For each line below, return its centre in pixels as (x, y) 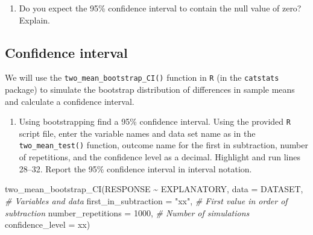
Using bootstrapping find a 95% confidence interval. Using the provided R (155, 121)
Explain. (34, 20)
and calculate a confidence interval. (70, 101)
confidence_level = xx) (48, 224)
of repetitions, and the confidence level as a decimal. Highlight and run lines (160, 157)
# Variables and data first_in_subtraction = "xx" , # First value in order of (146, 200)
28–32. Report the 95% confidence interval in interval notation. (135, 168)
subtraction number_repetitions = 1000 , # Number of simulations (127, 212)
